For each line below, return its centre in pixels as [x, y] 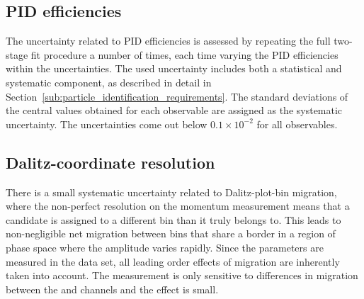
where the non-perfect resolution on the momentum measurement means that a [178, 206]
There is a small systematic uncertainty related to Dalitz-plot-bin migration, [171, 192]
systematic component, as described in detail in [109, 82]
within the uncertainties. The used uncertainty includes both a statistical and [174, 68]
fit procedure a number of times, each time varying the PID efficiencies [184, 54]
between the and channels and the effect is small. [112, 289]
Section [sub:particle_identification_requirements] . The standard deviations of [177, 96]
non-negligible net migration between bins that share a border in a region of [171, 233]
